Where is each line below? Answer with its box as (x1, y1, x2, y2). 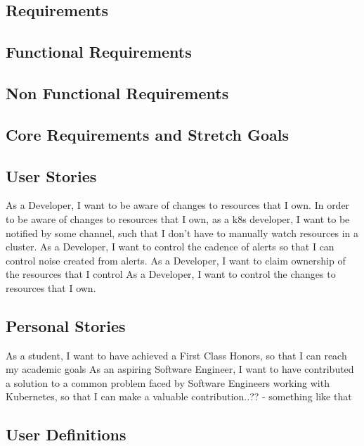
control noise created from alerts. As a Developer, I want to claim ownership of (6, 253, 346, 267)
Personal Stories (6, 314, 126, 336)
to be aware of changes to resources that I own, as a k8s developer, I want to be (6, 211, 350, 226)
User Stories (6, 165, 97, 186)
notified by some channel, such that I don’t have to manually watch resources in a (6, 225, 359, 240)
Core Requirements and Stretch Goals (6, 123, 289, 145)
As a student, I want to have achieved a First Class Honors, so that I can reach (6, 348, 347, 362)
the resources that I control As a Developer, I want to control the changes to (6, 267, 336, 281)
